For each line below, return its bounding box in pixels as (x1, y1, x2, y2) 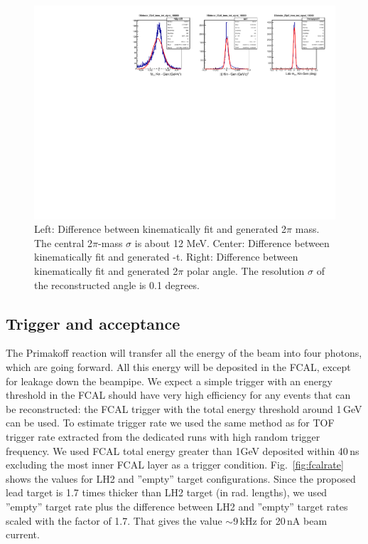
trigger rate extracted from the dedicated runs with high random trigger (6, 429, 320, 444)
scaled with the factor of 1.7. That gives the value (6, 513, 222, 528)
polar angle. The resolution (186, 263, 305, 278)
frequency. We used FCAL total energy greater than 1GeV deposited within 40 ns (6, 443, 359, 458)
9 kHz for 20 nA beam (233, 513, 328, 528)
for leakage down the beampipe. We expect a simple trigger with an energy (6, 373, 332, 388)
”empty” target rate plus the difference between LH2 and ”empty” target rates (6, 498, 348, 513)
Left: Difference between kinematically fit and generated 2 (34, 221, 287, 236)
